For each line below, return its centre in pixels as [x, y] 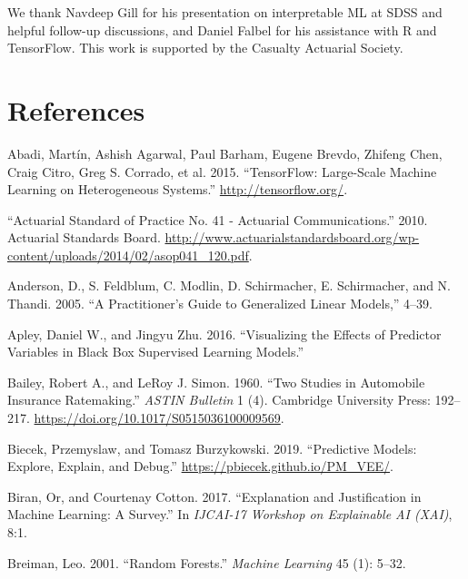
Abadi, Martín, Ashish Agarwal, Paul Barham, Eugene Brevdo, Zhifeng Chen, [225, 153]
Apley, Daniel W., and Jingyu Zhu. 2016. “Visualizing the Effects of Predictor [224, 334]
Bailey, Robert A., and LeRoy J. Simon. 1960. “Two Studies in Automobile [216, 382]
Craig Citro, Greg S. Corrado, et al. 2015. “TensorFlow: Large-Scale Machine [222, 171]
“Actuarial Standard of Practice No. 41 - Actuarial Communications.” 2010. [218, 219]
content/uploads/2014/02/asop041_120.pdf [128, 255]
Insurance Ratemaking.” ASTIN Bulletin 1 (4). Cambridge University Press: [219, 400]
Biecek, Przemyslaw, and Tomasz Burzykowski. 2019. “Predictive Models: [212, 448]
